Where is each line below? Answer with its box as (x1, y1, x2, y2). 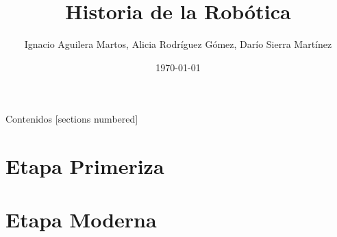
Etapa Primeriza (5, 152, 164, 180)
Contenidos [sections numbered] (5, 112, 138, 126)
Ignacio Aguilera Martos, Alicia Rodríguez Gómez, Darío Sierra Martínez (24, 37, 332, 51)
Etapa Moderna (5, 205, 157, 234)
